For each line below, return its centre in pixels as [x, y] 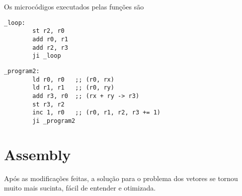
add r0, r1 [50, 39]
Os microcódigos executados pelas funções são [74, 6]
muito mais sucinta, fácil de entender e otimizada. [80, 188]
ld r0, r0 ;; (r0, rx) [73, 79]
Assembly [38, 154]
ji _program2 [54, 121]
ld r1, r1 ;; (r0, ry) [73, 88]
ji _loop [47, 56]
